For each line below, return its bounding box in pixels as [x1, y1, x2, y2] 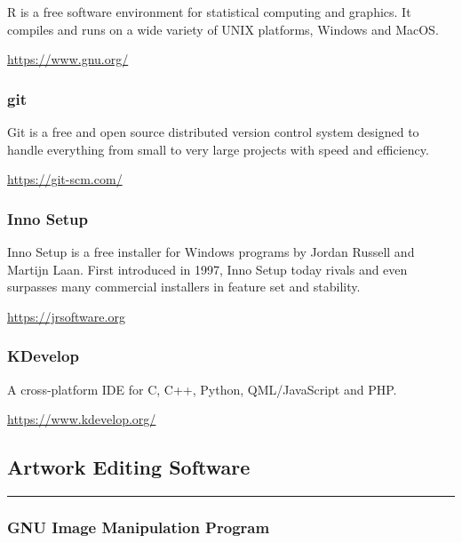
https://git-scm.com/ [7, 170, 123, 188]
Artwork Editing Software [7, 453, 251, 481]
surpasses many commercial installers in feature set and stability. [7, 277, 361, 296]
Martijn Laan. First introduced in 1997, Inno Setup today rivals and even [7, 260, 408, 278]
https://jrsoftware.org [7, 307, 125, 325]
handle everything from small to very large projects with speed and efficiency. [7, 140, 429, 158]
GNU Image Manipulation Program [7, 515, 270, 538]
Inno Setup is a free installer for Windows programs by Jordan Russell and [7, 243, 415, 260]
